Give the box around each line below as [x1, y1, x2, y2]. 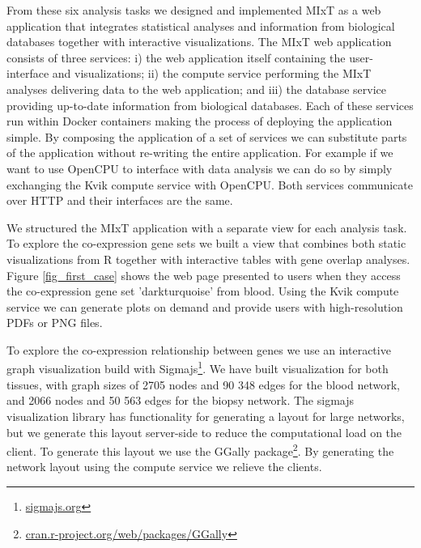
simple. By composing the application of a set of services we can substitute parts [6, 128, 407, 145]
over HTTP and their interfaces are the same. [6, 192, 233, 209]
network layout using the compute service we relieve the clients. [6, 458, 322, 475]
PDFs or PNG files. [6, 314, 103, 331]
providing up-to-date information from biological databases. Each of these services [6, 96, 414, 113]
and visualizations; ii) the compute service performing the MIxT [52, 65, 372, 82]
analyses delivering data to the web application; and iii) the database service [6, 80, 386, 97]
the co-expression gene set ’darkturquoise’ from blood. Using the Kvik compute [6, 282, 399, 299]
